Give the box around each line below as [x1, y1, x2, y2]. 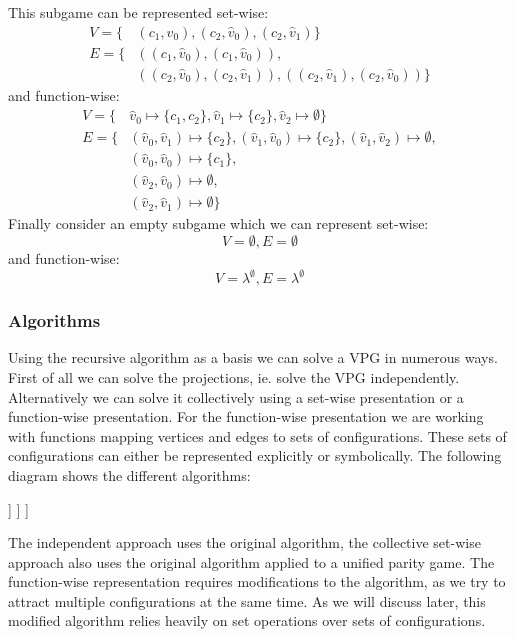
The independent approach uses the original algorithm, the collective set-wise [8, 532, 481, 553]
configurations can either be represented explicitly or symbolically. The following [8, 445, 502, 466]
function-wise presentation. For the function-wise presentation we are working [8, 406, 484, 427]
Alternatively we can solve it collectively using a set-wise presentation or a [8, 386, 464, 407]
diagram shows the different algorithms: [8, 464, 251, 485]
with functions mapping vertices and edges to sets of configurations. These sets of [8, 425, 507, 446]
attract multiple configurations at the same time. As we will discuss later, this [8, 590, 486, 611]
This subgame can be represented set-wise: [8, 2, 269, 22]
